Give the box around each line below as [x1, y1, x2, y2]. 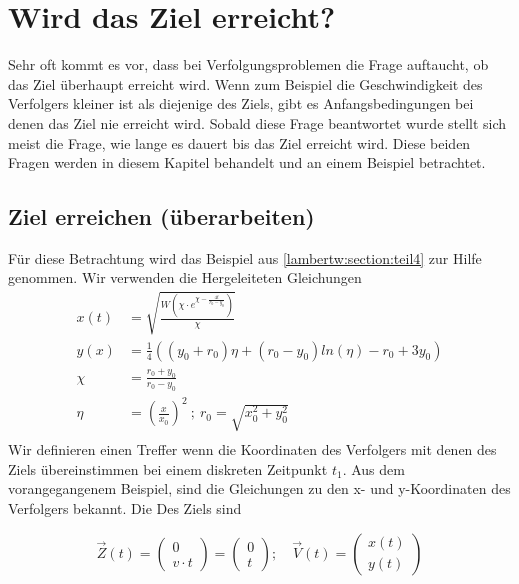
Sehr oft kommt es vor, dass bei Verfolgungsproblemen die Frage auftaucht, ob [8, 54, 489, 75]
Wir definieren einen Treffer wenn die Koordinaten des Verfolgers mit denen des [8, 439, 497, 460]
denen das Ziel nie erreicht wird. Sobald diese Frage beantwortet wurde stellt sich [8, 112, 507, 133]
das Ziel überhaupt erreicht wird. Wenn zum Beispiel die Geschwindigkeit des [8, 73, 483, 94]
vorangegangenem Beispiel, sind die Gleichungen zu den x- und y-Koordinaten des [8, 478, 511, 499]
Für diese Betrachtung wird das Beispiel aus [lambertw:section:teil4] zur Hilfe [8, 247, 482, 268]
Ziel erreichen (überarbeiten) [8, 201, 315, 232]
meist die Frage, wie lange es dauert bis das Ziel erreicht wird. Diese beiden [8, 132, 471, 153]
